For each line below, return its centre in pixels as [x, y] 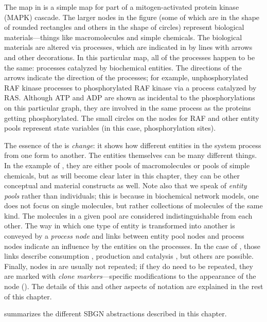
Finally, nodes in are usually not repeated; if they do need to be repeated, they [129, 266]
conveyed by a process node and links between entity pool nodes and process [124, 236]
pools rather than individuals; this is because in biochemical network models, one [131, 195]
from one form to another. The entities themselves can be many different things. [131, 155]
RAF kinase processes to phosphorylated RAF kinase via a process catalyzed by [130, 87]
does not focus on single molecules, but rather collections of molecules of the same [133, 205]
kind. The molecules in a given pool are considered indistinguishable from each [128, 215]
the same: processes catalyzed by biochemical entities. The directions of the [123, 67]
